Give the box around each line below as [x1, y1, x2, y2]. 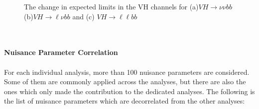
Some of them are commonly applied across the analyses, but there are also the [4, 76, 246, 87]
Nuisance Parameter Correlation [4, 47, 118, 57]
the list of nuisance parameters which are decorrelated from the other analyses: [4, 96, 245, 106]
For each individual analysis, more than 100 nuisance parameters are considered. [4, 66, 250, 77]
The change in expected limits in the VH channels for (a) [24, 1, 199, 11]
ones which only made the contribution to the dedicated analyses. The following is [4, 86, 255, 96]
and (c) [72, 11, 95, 21]
